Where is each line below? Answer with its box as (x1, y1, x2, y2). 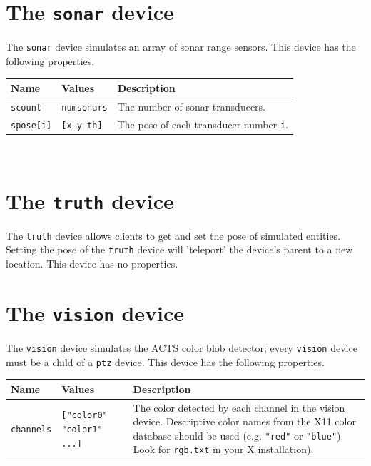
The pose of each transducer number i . (117, 116, 288, 131)
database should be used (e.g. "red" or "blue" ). (133, 427, 344, 442)
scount (11, 102, 41, 113)
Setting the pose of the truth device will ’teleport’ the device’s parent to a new (6, 242, 353, 257)
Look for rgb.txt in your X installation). (133, 442, 314, 457)
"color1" (61, 424, 103, 435)
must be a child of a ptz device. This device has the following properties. (6, 354, 325, 369)
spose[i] (11, 120, 52, 131)
